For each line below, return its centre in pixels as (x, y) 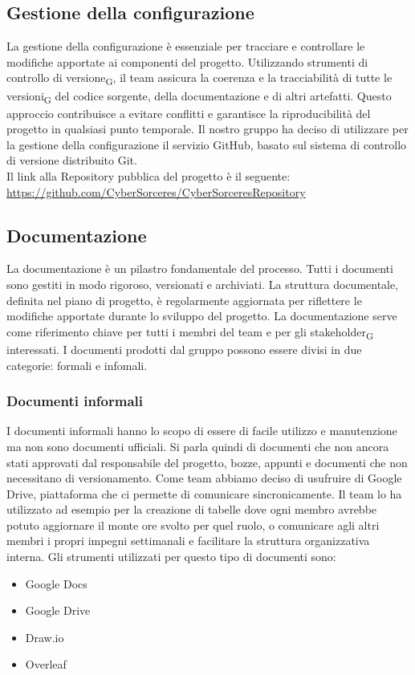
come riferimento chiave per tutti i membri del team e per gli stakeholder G (190, 332)
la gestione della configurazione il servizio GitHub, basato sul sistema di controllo (207, 144)
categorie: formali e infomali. (77, 365)
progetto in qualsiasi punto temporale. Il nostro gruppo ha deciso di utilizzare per (207, 129)
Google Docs (56, 583)
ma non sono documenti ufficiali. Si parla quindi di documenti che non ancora (198, 446)
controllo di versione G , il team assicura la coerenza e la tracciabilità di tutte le (199, 79)
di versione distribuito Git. (72, 160)
